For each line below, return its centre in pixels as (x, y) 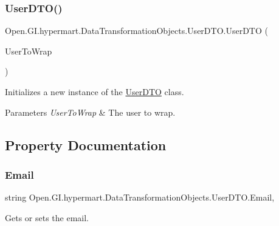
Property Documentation (86, 145)
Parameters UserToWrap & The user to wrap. (90, 112)
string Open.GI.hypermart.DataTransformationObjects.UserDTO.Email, (140, 197)
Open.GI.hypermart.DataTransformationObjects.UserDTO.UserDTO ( (136, 31)
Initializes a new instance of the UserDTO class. (95, 91)
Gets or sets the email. (47, 217)
